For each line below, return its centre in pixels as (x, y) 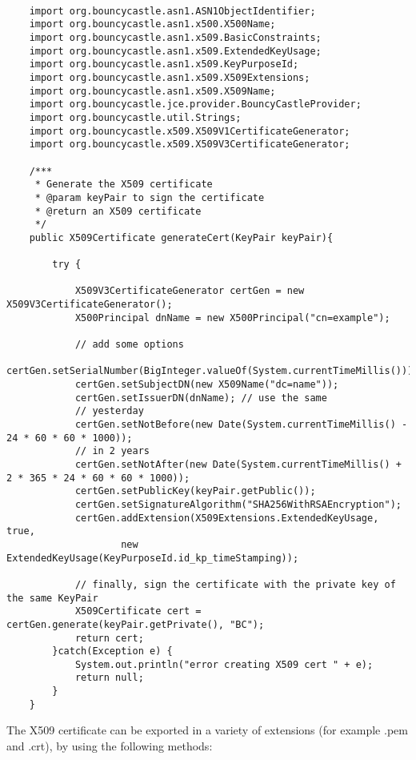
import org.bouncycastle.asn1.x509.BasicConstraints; (175, 37)
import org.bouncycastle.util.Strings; (135, 117)
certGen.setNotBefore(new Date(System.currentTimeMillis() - (241, 424)
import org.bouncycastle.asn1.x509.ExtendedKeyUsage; (175, 51)
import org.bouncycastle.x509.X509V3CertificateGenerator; (190, 145)
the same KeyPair (52, 598)
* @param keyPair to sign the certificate (150, 197)
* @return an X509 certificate (118, 211)
